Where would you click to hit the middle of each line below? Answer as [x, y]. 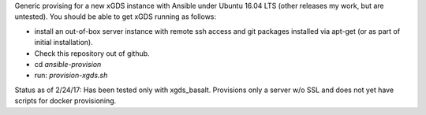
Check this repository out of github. [92, 53]
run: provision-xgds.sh [71, 76]
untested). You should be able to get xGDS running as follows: [116, 17]
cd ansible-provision [68, 64]
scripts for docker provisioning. [65, 101]
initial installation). [64, 43]
